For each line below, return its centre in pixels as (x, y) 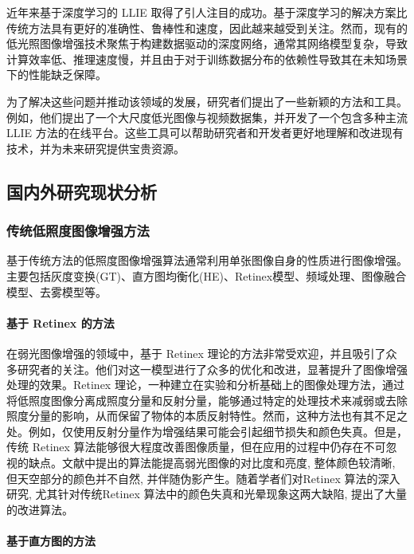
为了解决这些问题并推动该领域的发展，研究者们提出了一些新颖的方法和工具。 (207, 101)
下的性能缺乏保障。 (57, 75)
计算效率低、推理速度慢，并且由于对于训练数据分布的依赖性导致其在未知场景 (207, 59)
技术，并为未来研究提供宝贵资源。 (96, 148)
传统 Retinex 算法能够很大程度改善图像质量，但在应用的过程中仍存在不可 (196, 447)
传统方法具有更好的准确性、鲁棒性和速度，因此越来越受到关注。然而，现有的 (207, 28)
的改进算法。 (40, 509)
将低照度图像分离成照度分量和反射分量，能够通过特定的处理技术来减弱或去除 (207, 400)
